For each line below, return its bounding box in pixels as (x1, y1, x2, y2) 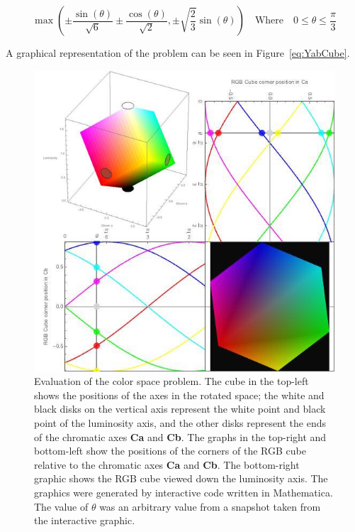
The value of (34, 499, 89, 514)
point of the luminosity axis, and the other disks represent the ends (34, 415, 327, 430)
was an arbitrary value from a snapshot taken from (99, 499, 321, 514)
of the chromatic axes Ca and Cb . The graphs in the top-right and (34, 429, 327, 444)
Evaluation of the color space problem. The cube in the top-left (34, 374, 309, 389)
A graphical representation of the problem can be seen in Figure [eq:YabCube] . (6, 45, 350, 60)
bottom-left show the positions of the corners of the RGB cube (34, 443, 306, 458)
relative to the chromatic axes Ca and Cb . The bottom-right (34, 457, 300, 472)
